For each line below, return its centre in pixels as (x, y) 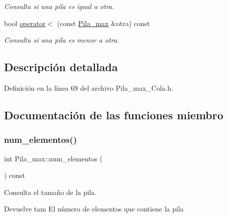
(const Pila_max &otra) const (103, 23)
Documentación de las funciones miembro (114, 115)
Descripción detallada (61, 67)
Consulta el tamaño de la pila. (50, 192)
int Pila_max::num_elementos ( (53, 158)
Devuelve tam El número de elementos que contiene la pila (94, 209)
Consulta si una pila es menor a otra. (62, 40)
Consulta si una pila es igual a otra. (59, 6)
